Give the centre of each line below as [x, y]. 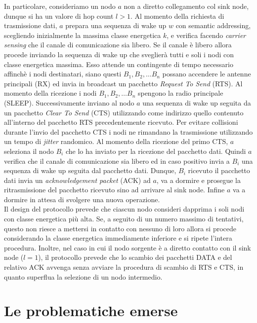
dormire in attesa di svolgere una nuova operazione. [82, 199]
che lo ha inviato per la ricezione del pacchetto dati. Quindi [156, 151]
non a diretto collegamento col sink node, [186, 6]
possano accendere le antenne [207, 74]
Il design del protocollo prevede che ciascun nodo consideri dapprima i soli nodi [124, 209]
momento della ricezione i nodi [50, 93]
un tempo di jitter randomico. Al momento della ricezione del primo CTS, [116, 141]
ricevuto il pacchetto [219, 170]
